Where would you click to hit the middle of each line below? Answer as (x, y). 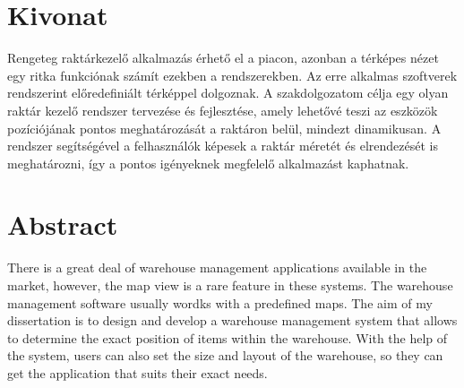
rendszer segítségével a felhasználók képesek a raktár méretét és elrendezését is (223, 146)
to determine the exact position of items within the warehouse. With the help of (228, 337)
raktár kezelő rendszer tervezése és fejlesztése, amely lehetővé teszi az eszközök (223, 110)
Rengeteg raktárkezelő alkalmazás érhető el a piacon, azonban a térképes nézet (223, 58)
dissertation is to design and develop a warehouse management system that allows (232, 320)
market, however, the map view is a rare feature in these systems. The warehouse (230, 285)
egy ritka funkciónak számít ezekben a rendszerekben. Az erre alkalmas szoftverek (232, 75)
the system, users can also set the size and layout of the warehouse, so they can (225, 355)
